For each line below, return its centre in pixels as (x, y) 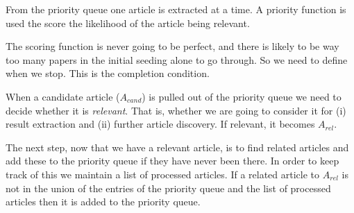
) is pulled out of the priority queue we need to (242, 96)
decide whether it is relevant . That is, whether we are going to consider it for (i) (176, 110)
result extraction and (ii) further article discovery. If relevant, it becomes (160, 124)
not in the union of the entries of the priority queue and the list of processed (168, 188)
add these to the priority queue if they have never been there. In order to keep (172, 161)
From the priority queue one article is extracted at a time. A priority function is (176, 9)
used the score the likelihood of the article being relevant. (128, 23)
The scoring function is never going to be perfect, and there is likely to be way (172, 46)
